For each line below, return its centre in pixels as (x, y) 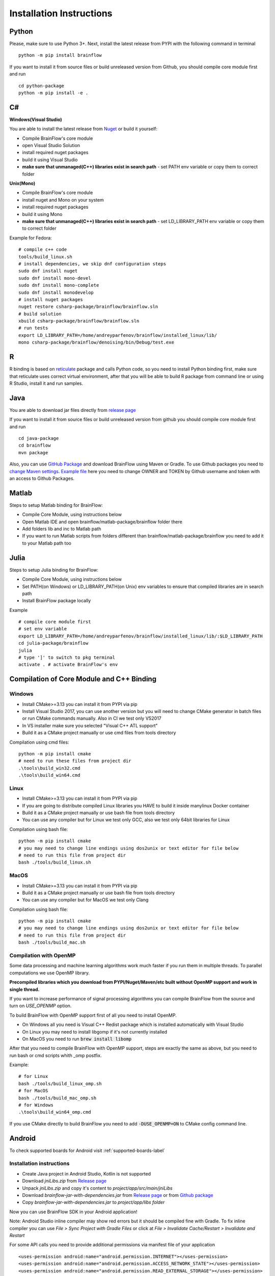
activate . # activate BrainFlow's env (68, 665)
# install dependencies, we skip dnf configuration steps (92, 264)
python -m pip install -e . (53, 93)
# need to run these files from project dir (75, 761)
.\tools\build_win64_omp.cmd (55, 1112)
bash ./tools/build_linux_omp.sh (60, 1084)
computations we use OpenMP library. (50, 973)
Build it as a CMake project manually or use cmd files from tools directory (99, 733)
